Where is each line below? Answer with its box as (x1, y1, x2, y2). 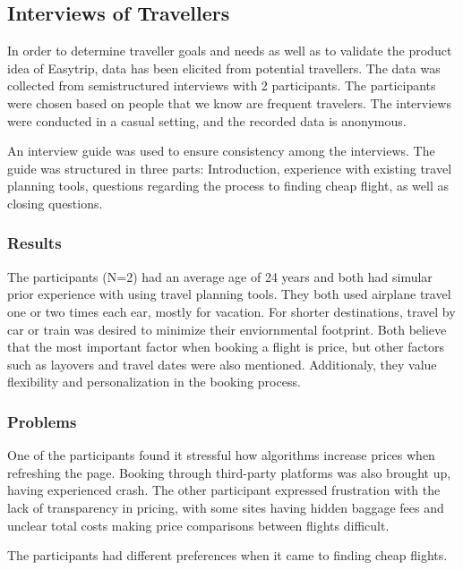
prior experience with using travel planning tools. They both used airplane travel (7, 285, 451, 303)
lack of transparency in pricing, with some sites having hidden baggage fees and (7, 498, 444, 516)
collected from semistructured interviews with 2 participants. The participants (7, 76, 436, 95)
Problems (7, 410, 77, 432)
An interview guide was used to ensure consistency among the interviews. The (7, 141, 435, 160)
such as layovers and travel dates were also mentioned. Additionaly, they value (7, 354, 437, 373)
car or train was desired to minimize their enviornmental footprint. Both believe (7, 319, 447, 338)
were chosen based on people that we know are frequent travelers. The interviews (7, 93, 451, 112)
